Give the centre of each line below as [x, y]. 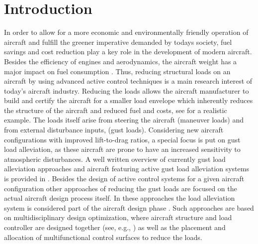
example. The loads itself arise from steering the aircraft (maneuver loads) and [124, 120]
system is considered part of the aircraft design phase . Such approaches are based [129, 207]
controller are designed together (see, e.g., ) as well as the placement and [115, 227]
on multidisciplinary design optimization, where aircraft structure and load [118, 217]
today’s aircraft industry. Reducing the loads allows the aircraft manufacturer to [127, 90]
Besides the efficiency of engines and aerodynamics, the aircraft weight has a [121, 61]
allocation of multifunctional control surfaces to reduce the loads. [103, 237]
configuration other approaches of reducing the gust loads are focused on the [121, 188]
